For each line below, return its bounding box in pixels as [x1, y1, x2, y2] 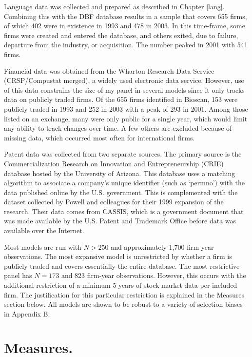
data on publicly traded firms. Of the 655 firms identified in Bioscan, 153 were [4, 94, 238, 104]
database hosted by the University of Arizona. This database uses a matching [4, 168, 235, 178]
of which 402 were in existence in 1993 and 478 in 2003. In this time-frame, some [4, 20, 245, 31]
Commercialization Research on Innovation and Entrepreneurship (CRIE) [4, 158, 224, 168]
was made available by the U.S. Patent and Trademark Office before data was [4, 216, 236, 226]
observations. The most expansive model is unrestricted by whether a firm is [4, 251, 232, 261]
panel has [4, 270, 32, 280]
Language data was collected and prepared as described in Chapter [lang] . [4, 1, 225, 11]
